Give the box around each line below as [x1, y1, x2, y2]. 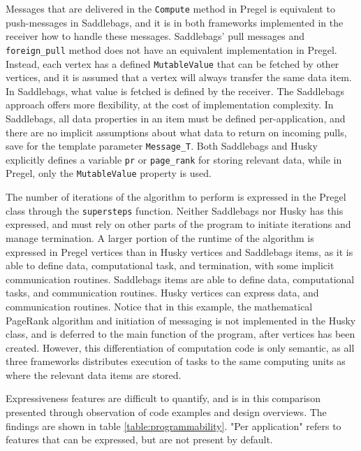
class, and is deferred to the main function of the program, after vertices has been [6, 327, 355, 341]
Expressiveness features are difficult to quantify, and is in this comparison [6, 391, 321, 406]
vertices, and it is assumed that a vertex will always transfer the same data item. [6, 70, 352, 85]
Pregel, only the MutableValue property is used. [6, 166, 212, 180]
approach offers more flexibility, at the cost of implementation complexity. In [6, 97, 334, 112]
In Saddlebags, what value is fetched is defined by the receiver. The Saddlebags [6, 83, 344, 98]
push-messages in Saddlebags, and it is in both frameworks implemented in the [6, 15, 344, 29]
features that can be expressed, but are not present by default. [6, 432, 273, 447]
